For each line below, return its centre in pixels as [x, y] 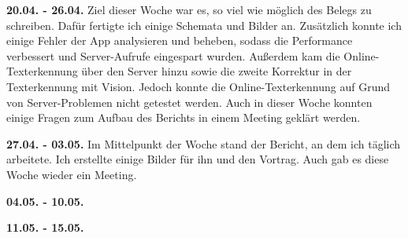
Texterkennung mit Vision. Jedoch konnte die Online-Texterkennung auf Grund [198, 86]
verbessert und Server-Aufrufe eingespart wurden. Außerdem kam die [173, 55]
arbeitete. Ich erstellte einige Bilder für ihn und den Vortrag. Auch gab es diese [198, 159]
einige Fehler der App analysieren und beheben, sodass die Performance [180, 40]
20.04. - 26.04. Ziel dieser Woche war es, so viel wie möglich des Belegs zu [189, 9]
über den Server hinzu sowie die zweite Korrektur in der [217, 71]
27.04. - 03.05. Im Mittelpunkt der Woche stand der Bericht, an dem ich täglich [204, 143]
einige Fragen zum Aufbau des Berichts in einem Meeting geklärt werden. [184, 117]
